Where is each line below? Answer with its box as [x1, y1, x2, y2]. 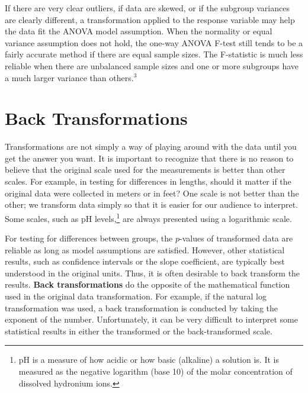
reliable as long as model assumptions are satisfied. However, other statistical [5, 243, 285, 256]
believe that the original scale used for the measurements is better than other [5, 163, 285, 176]
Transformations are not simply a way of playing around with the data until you [5, 140, 297, 153]
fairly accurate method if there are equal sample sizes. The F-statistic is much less [5, 48, 303, 60]
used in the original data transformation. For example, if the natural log [5, 290, 267, 302]
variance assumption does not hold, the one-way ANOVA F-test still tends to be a [5, 36, 303, 49]
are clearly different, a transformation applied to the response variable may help [5, 13, 295, 25]
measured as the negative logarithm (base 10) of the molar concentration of [18, 365, 293, 378]
